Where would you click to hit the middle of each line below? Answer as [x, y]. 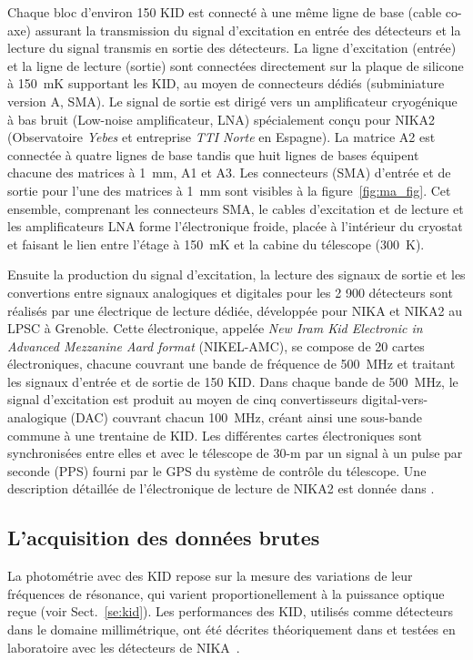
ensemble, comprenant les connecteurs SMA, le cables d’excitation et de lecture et [236, 208]
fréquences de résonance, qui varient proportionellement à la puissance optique [226, 593]
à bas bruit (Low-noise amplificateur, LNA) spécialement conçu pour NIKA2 [221, 119]
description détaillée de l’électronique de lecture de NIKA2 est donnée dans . [221, 488]
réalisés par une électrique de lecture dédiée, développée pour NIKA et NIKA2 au [235, 310]
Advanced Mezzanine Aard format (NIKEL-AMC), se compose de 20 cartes [216, 345]
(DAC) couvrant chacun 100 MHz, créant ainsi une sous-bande [246, 417]
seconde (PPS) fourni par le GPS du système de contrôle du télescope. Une [217, 470]
